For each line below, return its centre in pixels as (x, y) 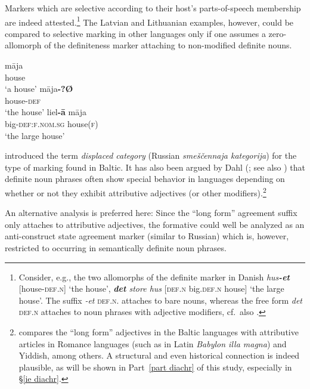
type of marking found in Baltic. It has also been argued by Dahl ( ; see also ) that (155, 167)
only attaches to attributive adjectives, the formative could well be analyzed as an (155, 224)
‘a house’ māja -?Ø (39, 89)
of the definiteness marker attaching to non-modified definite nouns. (168, 45)
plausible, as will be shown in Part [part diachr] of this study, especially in (155, 367)
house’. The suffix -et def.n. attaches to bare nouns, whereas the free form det (160, 300)
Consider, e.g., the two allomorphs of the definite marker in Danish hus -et (154, 277)
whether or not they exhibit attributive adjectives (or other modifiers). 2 (136, 192)
